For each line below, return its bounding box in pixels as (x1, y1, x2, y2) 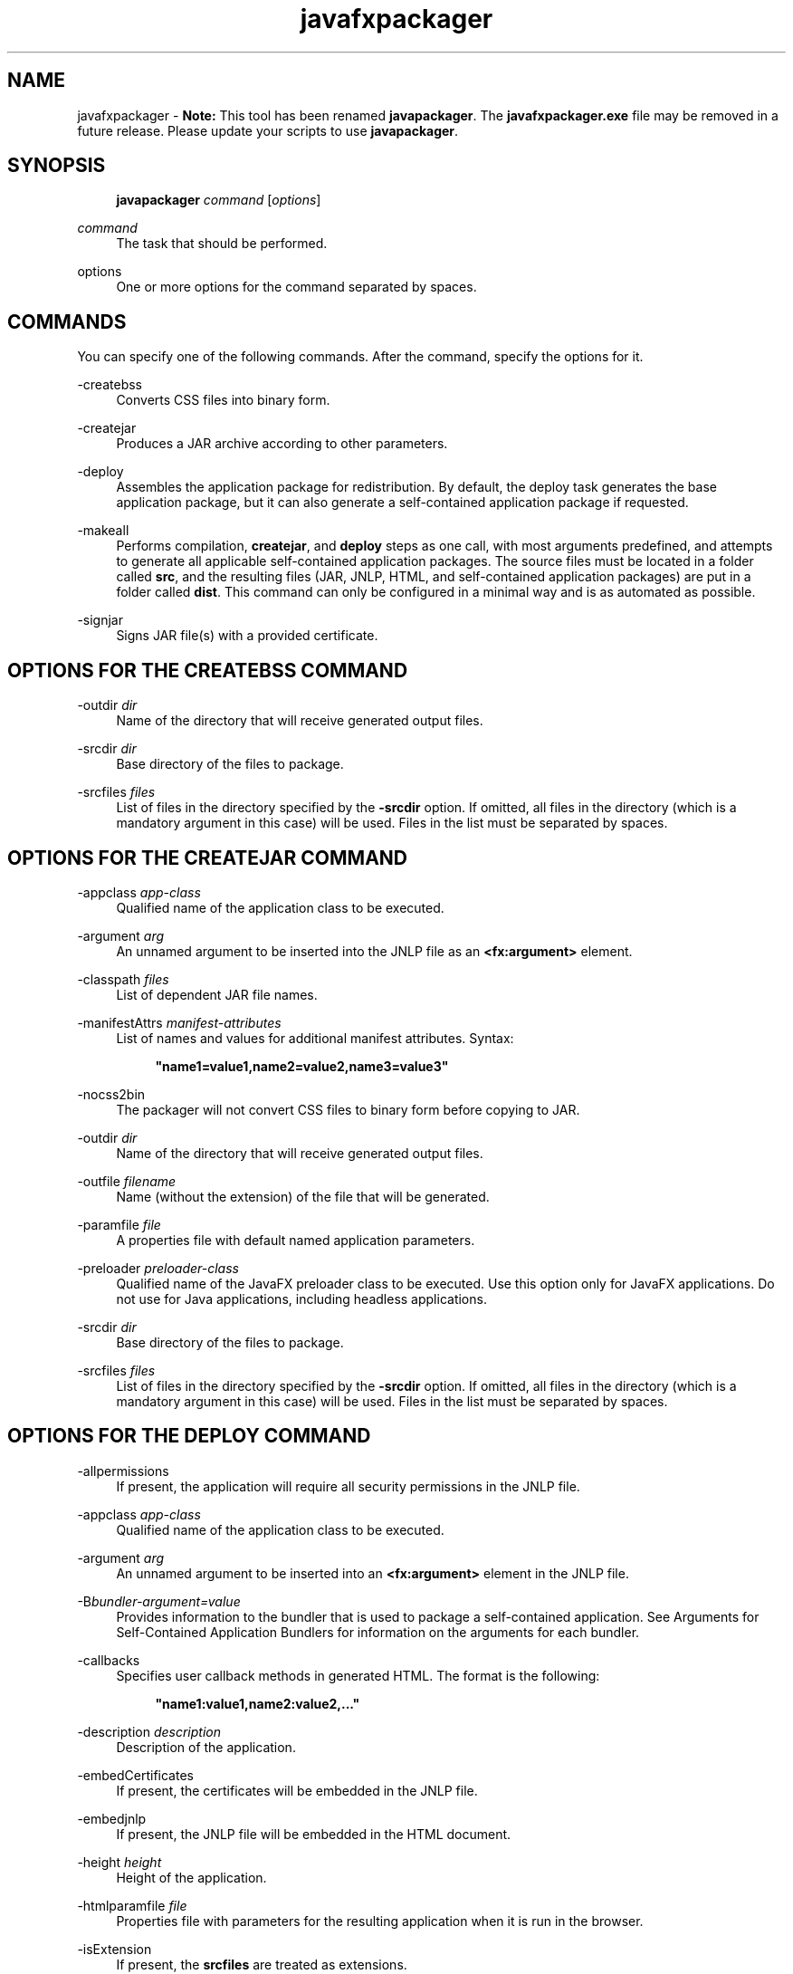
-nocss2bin (77, 1086, 146, 1102)
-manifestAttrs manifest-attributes (77, 1014, 282, 1030)
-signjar (77, 612, 123, 628)
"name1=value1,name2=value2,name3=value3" (155, 1058, 449, 1074)
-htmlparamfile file (77, 1897, 187, 1913)
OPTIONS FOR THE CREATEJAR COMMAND (7, 846, 407, 869)
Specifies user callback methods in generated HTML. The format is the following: (116, 1667, 600, 1683)
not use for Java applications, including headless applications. (116, 1290, 487, 1307)
